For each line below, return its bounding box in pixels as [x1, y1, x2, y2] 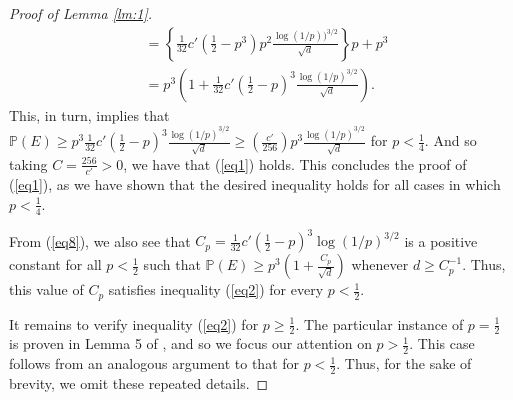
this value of [9, 279, 84, 300]
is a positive [404, 230, 478, 251]
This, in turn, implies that [9, 104, 170, 125]
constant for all [9, 254, 102, 275]
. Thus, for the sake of [336, 353, 472, 374]
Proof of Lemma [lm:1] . [9, 3, 153, 23]
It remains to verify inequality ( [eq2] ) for [9, 313, 259, 334]
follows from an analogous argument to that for [9, 353, 300, 374]
